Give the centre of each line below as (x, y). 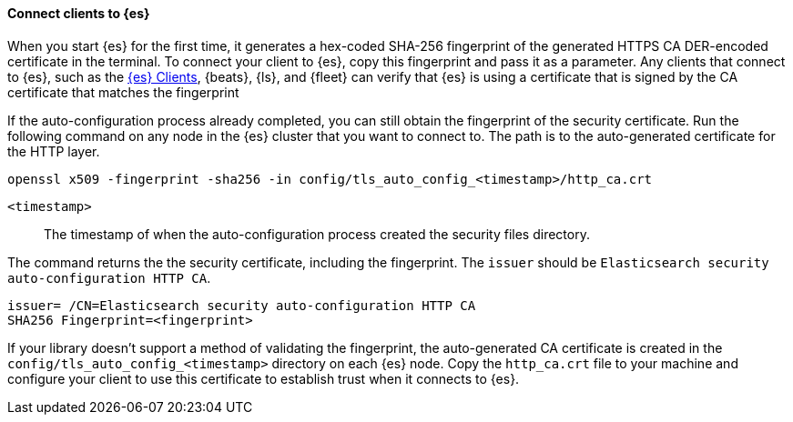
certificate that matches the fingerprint (123, 92)
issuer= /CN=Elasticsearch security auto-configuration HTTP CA (242, 305)
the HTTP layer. (54, 151)
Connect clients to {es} (79, 13)
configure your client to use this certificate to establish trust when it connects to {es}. (264, 378)
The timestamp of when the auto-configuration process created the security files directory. (317, 234)
